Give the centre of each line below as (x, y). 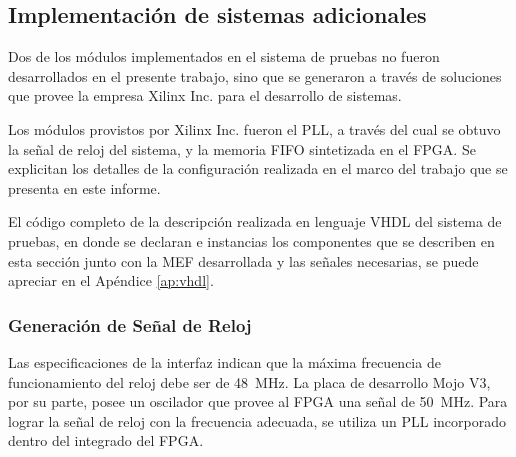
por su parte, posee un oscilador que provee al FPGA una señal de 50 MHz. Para (258, 401)
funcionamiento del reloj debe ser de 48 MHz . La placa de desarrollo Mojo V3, (249, 381)
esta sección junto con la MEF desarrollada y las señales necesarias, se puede (243, 260)
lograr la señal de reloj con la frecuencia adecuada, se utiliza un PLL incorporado (257, 420)
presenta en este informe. (84, 187)
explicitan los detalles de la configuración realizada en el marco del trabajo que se (258, 168)
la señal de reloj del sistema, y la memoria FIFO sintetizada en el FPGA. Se (242, 148)
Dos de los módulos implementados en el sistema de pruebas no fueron (224, 56)
